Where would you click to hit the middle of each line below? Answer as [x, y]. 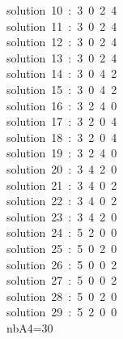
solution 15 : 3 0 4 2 [62, 89]
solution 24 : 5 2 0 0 [62, 232]
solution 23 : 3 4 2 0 [62, 216]
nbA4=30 [30, 327]
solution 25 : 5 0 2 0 [62, 248]
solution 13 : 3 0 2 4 [62, 57]
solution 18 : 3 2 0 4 [62, 137]
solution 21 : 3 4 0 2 [62, 185]
